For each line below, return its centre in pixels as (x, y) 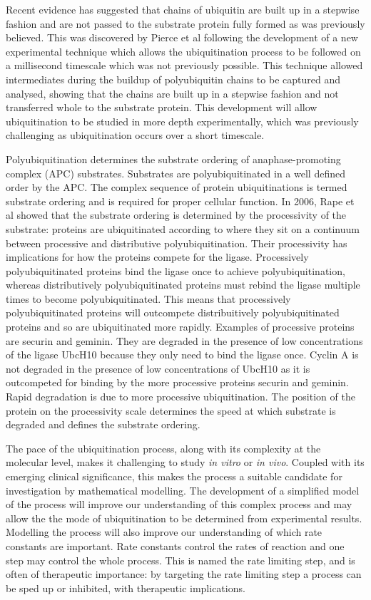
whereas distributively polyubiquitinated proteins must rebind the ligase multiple (183, 285)
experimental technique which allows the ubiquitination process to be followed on (183, 51)
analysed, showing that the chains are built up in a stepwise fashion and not (172, 93)
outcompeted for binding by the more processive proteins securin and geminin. (177, 382)
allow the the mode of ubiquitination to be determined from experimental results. (184, 518)
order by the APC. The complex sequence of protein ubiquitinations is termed (177, 187)
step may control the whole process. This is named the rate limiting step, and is (181, 560)
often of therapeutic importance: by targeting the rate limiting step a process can (184, 574)
